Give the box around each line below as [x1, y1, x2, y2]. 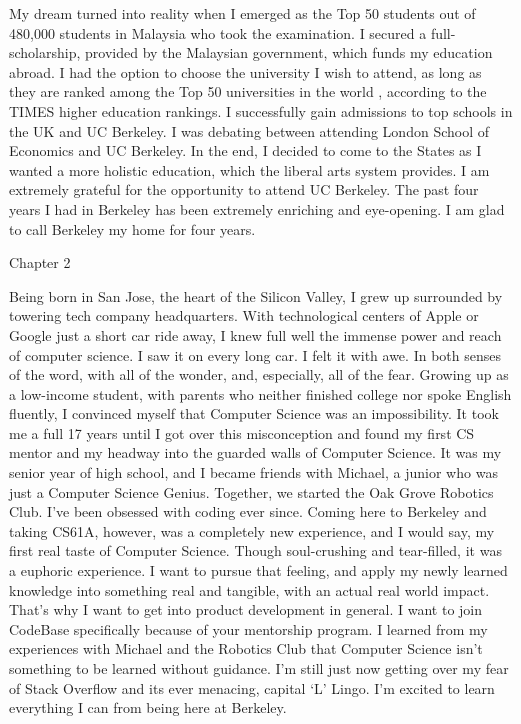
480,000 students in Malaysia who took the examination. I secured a [9, 22, 427, 43]
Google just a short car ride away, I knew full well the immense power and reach [9, 324, 502, 345]
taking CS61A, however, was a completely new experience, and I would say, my [9, 520, 495, 541]
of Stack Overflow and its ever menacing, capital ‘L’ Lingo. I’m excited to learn [9, 677, 495, 698]
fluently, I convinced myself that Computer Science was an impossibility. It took [9, 403, 499, 424]
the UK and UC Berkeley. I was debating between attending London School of [9, 120, 490, 141]
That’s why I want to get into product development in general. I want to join [9, 599, 483, 620]
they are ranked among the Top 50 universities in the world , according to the [9, 81, 487, 102]
